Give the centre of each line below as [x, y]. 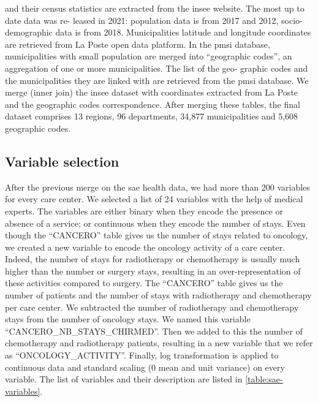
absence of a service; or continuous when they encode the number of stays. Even [155, 223]
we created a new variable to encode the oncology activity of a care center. [145, 247]
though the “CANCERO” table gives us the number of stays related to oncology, [157, 235]
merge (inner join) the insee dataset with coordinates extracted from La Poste [152, 92]
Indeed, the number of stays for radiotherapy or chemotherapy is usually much [153, 259]
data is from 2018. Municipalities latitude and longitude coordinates [183, 32]
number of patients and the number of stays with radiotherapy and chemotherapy [158, 295]
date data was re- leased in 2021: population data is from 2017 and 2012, [142, 20]
